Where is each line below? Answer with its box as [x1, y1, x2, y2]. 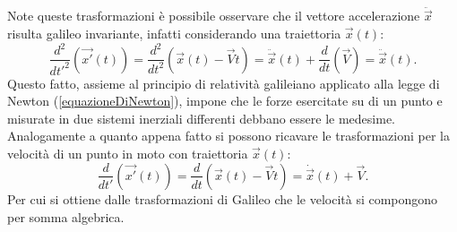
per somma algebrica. [7, 207, 125, 226]
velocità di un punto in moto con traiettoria [7, 143, 248, 162]
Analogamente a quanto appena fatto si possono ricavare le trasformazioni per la [7, 126, 451, 145]
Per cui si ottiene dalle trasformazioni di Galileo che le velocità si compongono [7, 189, 438, 208]
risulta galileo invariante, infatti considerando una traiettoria [7, 24, 341, 43]
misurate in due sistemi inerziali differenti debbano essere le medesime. [7, 108, 396, 127]
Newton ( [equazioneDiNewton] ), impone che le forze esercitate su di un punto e [7, 91, 443, 110]
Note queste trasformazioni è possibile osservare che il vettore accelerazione [7, 6, 420, 25]
